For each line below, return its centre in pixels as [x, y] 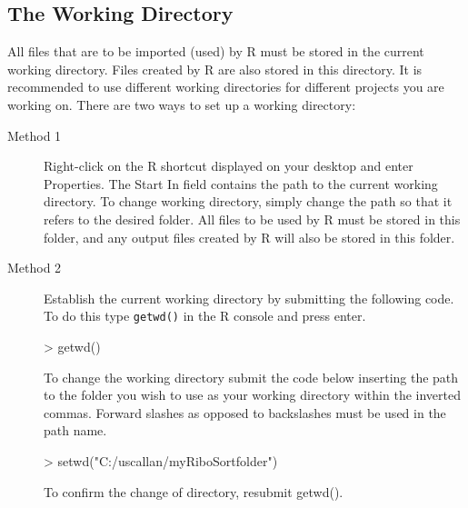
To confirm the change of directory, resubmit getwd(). [194, 491]
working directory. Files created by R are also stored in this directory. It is [215, 69]
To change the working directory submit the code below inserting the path [251, 377]
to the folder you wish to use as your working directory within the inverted [252, 395]
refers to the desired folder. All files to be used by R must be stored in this [252, 219]
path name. [75, 430]
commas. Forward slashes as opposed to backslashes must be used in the [245, 412]
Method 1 [35, 135]
